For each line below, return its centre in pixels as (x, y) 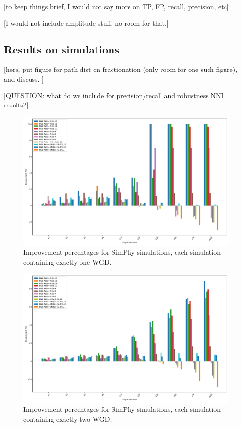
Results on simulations (62, 49)
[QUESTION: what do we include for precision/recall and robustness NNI (114, 95)
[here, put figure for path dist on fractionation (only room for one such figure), (121, 69)
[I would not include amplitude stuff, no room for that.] (86, 23)
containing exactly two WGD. (68, 418)
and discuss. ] (24, 79)
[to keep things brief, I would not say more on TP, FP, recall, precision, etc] (116, 6)
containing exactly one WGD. (67, 261)
